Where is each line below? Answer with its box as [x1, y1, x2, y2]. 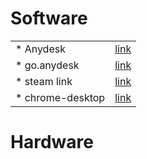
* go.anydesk [15, 58, 80, 72]
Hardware [10, 131, 94, 154]
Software [10, 7, 88, 30]
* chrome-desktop [15, 90, 106, 104]
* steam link [15, 74, 73, 88]
